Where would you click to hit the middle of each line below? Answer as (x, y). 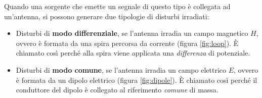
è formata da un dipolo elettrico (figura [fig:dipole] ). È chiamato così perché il (137, 80)
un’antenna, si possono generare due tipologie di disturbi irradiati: (107, 16)
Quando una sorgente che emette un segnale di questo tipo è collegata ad (117, 6)
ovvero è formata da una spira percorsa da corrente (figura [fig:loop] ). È (127, 43)
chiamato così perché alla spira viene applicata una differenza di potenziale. (133, 53)
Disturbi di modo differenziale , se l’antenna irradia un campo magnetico (132, 33)
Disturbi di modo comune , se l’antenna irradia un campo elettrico (121, 69)
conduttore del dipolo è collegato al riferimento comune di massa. (117, 90)
